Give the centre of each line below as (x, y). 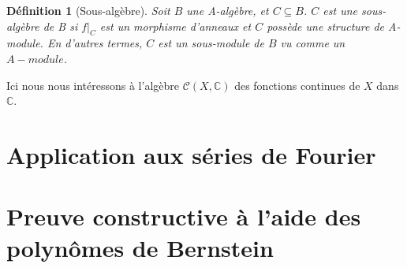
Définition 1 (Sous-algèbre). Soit (88, 10)
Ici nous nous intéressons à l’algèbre (93, 85)
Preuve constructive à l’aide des (184, 216)
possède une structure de (326, 26)
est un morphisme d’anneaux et (175, 26)
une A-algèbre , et (228, 10)
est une (340, 10)
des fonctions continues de (297, 85)
